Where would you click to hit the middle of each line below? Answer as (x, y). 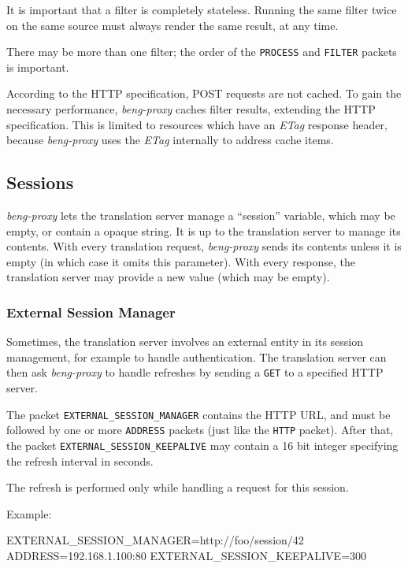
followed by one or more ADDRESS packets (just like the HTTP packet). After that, (200, 430)
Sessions (40, 182)
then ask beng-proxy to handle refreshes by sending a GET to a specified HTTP (195, 372)
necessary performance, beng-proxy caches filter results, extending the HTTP (191, 109)
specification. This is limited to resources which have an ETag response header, (197, 124)
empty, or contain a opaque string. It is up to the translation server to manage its (204, 230)
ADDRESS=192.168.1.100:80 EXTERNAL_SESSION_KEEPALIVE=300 (187, 555)
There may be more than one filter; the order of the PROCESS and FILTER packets (202, 52)
